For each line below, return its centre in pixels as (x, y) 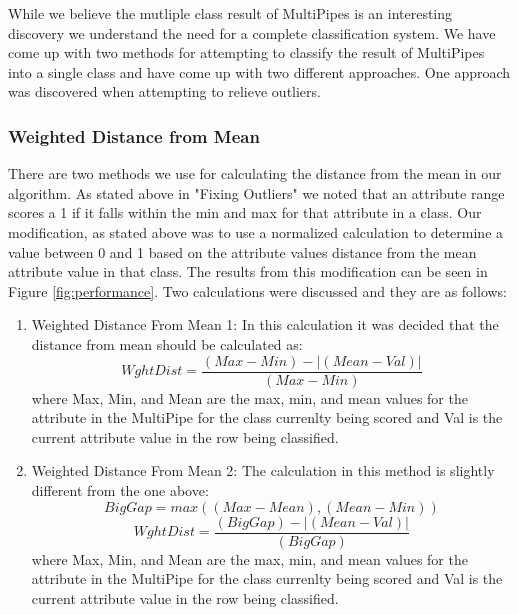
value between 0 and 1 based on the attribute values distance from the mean (242, 251)
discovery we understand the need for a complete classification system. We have (252, 32)
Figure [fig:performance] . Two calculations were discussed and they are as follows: (258, 290)
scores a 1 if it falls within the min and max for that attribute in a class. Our (245, 212)
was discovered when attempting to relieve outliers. (164, 91)
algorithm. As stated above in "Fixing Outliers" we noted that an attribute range (256, 192)
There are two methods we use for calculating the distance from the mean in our (255, 173)
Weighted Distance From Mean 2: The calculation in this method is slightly (263, 470)
